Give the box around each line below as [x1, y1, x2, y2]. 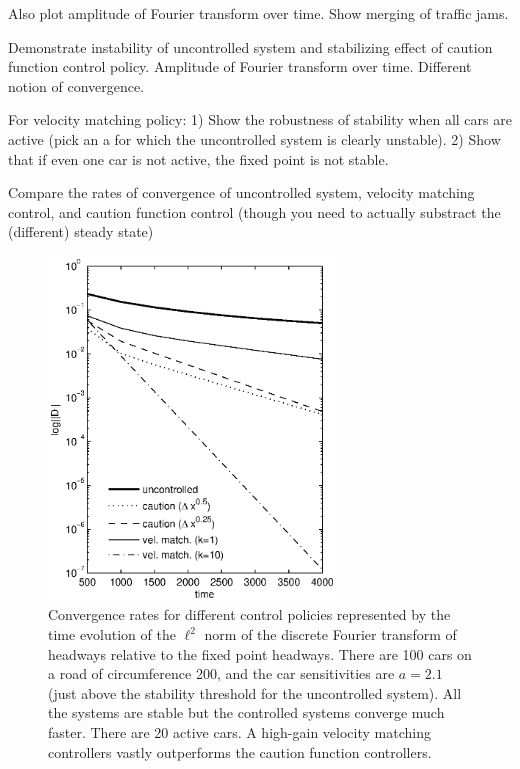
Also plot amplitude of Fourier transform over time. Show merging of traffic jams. [8, 3, 509, 23]
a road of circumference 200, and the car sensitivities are [48, 663, 395, 684]
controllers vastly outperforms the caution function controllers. [48, 741, 432, 762]
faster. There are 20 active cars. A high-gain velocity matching [48, 722, 431, 743]
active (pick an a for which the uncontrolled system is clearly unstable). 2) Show [8, 128, 501, 149]
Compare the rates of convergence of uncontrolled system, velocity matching [8, 182, 475, 203]
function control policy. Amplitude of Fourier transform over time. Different [8, 56, 472, 77]
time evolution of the [48, 624, 176, 645]
